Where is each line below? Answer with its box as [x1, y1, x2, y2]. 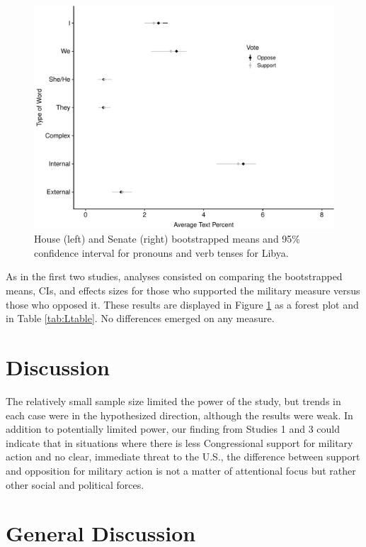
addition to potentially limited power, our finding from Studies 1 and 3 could [6, 421, 340, 436]
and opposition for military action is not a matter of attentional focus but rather [6, 463, 356, 477]
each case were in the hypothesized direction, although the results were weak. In [6, 407, 353, 422]
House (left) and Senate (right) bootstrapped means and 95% [34, 231, 300, 246]
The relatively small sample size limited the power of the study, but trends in [6, 393, 341, 408]
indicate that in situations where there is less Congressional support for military [6, 435, 353, 450]
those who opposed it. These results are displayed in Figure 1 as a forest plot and [6, 297, 359, 311]
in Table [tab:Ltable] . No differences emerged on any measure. [6, 311, 275, 326]
